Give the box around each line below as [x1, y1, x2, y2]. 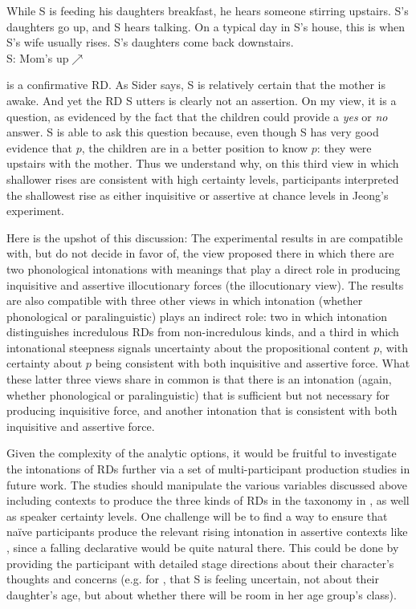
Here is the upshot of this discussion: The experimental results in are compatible [6, 229, 403, 246]
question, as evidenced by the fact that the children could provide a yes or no [6, 108, 388, 124]
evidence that [6, 139, 73, 156]
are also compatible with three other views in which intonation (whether [6, 292, 363, 309]
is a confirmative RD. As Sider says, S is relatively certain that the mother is [6, 76, 385, 93]
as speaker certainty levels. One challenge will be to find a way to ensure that [6, 507, 388, 524]
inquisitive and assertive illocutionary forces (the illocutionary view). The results [6, 276, 404, 293]
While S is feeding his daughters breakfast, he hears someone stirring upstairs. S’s [6, 2, 409, 18]
